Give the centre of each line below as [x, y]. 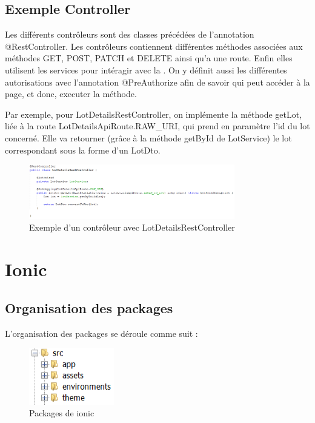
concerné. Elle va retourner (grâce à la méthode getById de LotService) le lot [148, 137]
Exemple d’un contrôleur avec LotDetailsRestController [132, 227]
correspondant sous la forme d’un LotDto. [83, 150]
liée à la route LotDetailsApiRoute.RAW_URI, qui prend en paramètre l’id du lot [157, 126]
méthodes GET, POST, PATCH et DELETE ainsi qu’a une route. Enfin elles [149, 58]
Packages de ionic [62, 413]
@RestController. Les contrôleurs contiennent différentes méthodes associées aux [154, 46]
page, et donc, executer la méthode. [71, 94]
